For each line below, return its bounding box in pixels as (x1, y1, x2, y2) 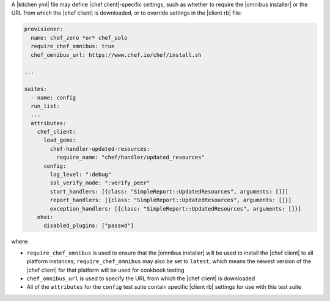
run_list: (31, 103, 61, 109)
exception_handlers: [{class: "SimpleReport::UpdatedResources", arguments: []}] (50, 205, 302, 212)
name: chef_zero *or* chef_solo (31, 34, 128, 41)
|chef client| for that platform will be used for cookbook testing (26, 266, 185, 274)
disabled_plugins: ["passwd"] (43, 222, 134, 229)
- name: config (31, 94, 76, 101)
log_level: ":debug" (50, 171, 112, 178)
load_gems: (43, 137, 76, 143)
